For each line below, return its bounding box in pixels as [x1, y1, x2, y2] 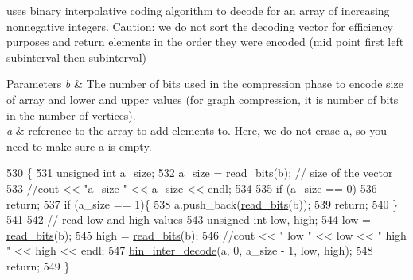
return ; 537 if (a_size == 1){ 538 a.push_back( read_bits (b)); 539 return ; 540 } [6, 195, 399, 212]
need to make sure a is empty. [6, 137, 152, 154]
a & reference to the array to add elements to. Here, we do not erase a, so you [6, 122, 388, 139]
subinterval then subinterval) [6, 48, 147, 65]
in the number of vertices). [6, 106, 136, 123]
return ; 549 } [6, 257, 70, 274]
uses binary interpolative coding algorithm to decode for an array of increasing [6, 2, 390, 18]
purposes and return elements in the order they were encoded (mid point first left [6, 33, 404, 50]
